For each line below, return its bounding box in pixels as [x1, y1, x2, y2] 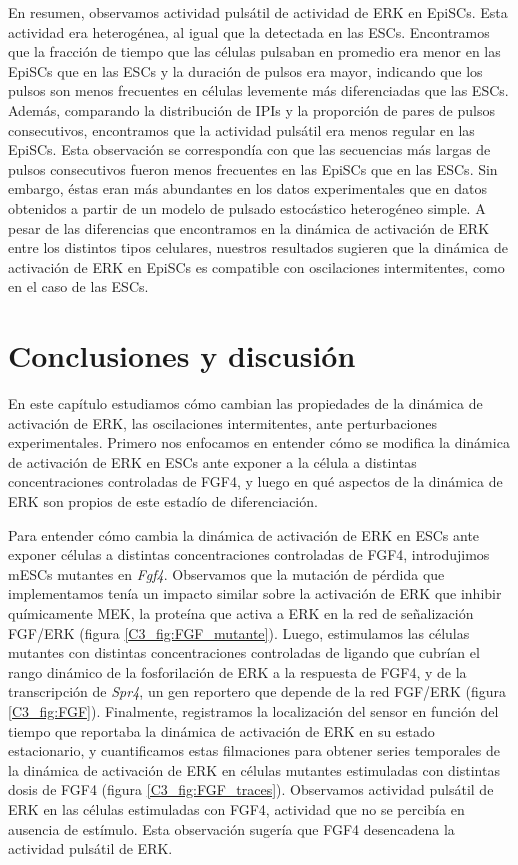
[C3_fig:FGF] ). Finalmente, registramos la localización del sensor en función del [8, 700, 499, 721]
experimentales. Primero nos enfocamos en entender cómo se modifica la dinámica [8, 432, 510, 453]
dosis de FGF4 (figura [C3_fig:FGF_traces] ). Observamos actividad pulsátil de [8, 779, 494, 800]
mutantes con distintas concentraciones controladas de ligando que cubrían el [8, 642, 480, 663]
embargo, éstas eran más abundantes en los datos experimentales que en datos [8, 178, 488, 199]
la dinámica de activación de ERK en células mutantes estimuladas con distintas [8, 759, 500, 780]
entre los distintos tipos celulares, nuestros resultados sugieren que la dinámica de [8, 237, 508, 258]
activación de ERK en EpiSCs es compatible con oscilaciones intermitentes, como [8, 256, 505, 277]
